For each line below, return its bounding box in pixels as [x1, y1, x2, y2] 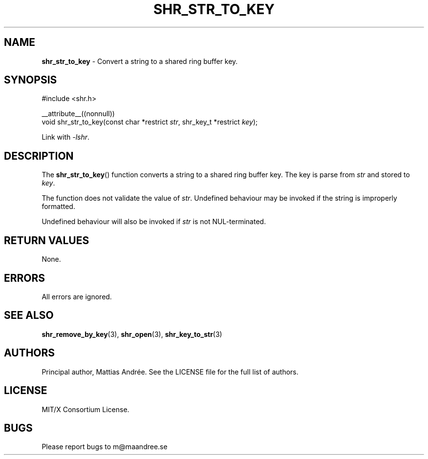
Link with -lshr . [42, 133, 90, 142]
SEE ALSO [4, 309, 54, 322]
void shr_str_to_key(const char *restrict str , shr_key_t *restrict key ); [42, 118, 258, 126]
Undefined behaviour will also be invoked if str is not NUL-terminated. [42, 217, 266, 226]
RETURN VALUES [4, 234, 89, 247]
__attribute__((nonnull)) [42, 109, 115, 118]
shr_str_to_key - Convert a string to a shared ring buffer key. [42, 57, 238, 65]
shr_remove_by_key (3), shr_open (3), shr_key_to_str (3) [42, 330, 222, 338]
